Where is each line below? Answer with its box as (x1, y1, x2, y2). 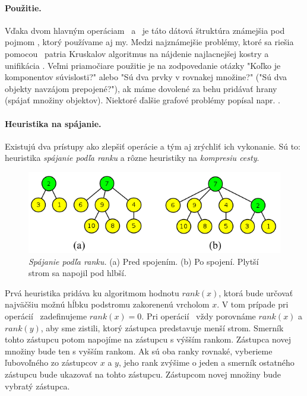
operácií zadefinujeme (5, 310, 87, 322)
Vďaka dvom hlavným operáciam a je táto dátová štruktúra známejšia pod (5, 24, 285, 36)
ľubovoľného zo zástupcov (5, 356, 98, 369)
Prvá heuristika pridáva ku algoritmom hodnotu (5, 286, 179, 299)
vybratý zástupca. (5, 379, 70, 392)
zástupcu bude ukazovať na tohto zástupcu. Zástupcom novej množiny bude (5, 368, 281, 381)
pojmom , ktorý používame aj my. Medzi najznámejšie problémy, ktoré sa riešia (5, 36, 294, 48)
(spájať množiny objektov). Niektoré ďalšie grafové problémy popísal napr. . (5, 94, 281, 106)
